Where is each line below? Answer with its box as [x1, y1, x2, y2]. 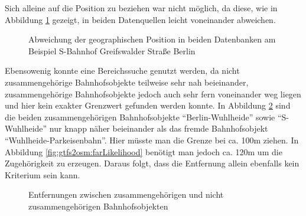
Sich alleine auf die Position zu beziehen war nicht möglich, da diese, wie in [5, 2, 278, 14]
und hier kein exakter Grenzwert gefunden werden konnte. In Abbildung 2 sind [5, 99, 291, 112]
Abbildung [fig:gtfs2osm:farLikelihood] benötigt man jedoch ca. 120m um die [5, 145, 282, 158]
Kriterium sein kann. [5, 168, 80, 181]
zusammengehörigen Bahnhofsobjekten [28, 199, 168, 212]
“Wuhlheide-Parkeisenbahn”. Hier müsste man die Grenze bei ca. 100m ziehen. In [5, 133, 299, 146]
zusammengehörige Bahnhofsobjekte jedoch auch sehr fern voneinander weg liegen [5, 87, 301, 100]
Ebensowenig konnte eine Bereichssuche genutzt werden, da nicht [5, 64, 240, 77]
